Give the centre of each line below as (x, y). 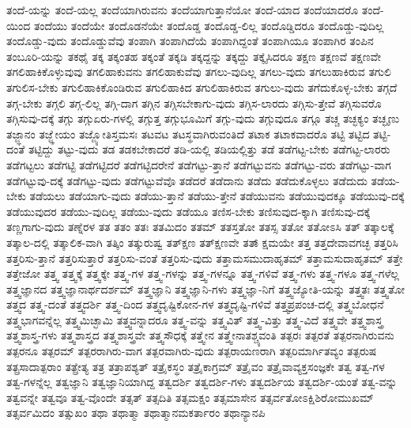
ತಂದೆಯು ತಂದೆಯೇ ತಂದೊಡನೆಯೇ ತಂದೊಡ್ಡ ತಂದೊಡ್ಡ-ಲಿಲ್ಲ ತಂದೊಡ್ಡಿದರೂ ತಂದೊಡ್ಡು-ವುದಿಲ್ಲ (209, 25)
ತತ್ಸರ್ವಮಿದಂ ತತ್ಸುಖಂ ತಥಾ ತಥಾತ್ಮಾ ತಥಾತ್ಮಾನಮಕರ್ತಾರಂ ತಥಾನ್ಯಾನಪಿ (136, 413)
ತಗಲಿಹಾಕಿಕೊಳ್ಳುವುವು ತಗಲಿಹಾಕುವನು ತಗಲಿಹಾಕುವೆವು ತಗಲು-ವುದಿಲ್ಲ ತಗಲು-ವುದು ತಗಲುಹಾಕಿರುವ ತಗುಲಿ (199, 72)
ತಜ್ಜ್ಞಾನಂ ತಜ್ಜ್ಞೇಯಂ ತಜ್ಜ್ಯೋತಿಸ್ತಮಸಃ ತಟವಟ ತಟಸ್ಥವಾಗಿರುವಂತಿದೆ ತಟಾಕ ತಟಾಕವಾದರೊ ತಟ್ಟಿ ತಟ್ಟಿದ (188, 133)
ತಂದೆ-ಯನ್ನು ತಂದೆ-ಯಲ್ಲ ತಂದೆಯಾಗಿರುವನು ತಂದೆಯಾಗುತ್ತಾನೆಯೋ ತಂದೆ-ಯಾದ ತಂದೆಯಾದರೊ (183, 9)
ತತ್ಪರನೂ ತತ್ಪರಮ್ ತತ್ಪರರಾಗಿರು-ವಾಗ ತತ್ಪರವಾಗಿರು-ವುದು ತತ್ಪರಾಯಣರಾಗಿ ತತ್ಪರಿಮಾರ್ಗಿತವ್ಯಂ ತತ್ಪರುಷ (192, 351)
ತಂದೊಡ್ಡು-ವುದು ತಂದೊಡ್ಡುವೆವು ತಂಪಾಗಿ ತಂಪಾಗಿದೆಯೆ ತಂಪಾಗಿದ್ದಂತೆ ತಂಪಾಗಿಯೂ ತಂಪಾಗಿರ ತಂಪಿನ (190, 41)
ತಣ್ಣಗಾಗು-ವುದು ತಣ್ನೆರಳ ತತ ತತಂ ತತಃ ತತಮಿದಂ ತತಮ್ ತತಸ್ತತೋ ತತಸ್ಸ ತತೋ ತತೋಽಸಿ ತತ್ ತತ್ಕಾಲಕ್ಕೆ (200, 227)
